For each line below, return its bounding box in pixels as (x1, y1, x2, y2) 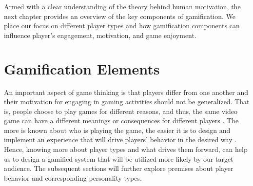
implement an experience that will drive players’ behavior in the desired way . (4, 134, 237, 145)
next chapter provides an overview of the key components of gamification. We (4, 11, 236, 21)
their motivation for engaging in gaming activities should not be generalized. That (4, 96, 250, 107)
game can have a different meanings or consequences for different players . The (4, 115, 239, 126)
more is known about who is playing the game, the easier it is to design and (4, 125, 231, 135)
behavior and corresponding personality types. (4, 172, 142, 183)
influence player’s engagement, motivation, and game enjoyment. (4, 30, 196, 40)
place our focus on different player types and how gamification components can (4, 20, 240, 31)
